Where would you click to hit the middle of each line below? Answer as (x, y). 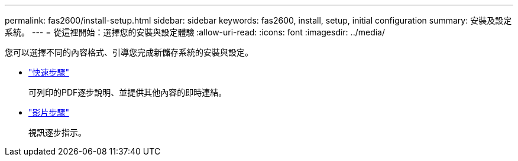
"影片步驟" (49, 112)
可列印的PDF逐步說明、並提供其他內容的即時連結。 (128, 92)
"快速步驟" (49, 72)
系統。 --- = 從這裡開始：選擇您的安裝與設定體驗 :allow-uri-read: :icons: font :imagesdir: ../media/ (195, 32)
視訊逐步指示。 (57, 132)
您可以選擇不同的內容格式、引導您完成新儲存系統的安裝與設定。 (129, 52)
